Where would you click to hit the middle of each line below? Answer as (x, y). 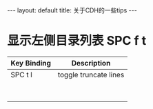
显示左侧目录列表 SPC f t (77, 41)
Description (91, 63)
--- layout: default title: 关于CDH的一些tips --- (72, 10)
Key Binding (31, 63)
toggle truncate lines (91, 75)
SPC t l (21, 75)
